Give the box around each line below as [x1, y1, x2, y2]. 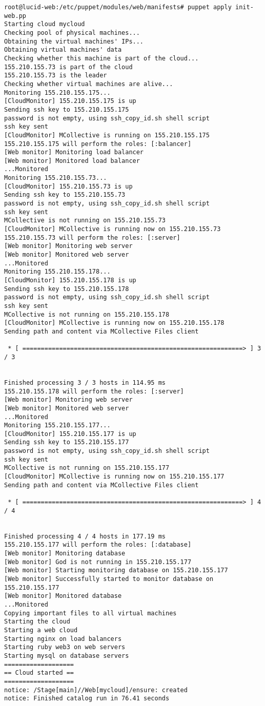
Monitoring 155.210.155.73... [4, 174, 107, 182]
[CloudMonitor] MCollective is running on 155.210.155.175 [4, 131, 210, 139]
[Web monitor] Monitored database [4, 592, 122, 600]
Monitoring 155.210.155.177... [4, 422, 111, 429]
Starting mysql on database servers [4, 652, 129, 659]
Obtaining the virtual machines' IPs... [4, 37, 144, 45]
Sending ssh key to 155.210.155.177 [4, 439, 129, 446]
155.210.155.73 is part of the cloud [4, 63, 133, 71]
